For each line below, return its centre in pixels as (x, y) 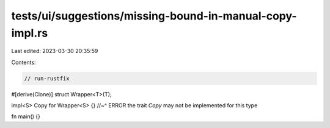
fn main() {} (26, 116)
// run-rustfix (47, 78)
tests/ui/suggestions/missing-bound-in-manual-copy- (154, 16)
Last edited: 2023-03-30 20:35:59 (55, 51)
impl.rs (30, 33)
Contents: (24, 62)
